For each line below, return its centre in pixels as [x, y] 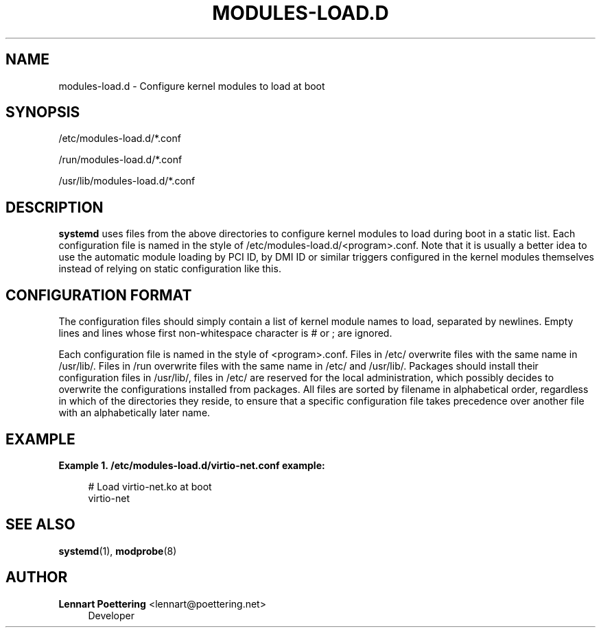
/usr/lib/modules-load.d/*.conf [127, 181]
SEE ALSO [40, 525]
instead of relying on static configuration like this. [170, 269]
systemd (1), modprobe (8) [118, 551]
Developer [111, 615]
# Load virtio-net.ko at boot [150, 486]
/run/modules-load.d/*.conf [120, 160]
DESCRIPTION [55, 207]
